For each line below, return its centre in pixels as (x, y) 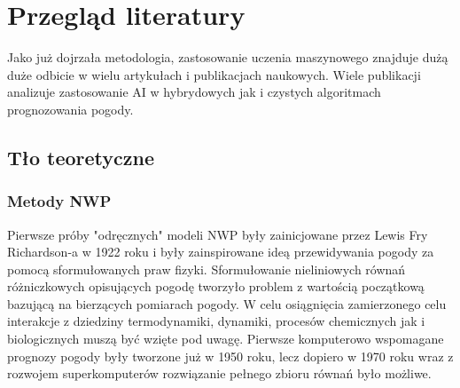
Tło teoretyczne (81, 157)
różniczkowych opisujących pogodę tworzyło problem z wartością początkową (216, 286)
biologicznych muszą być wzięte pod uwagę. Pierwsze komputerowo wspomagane (226, 339)
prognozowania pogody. (70, 109)
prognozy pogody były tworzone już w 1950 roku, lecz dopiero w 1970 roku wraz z (230, 356)
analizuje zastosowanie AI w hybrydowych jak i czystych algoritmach (194, 92)
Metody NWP (59, 201)
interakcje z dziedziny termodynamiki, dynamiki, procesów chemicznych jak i (216, 321)
